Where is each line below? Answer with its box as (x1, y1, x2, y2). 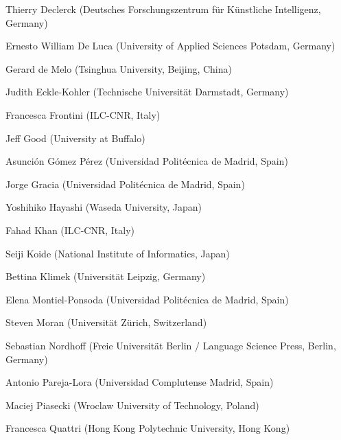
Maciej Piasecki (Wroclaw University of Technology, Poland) (5, 397, 259, 412)
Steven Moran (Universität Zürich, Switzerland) (5, 315, 207, 329)
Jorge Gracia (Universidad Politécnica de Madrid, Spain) (5, 176, 245, 191)
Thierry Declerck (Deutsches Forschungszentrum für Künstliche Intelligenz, (5, 2, 321, 16)
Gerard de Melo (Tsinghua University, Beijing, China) (5, 61, 232, 76)
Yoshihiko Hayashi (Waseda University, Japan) (5, 200, 202, 214)
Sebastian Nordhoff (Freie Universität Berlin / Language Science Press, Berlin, (5, 338, 336, 352)
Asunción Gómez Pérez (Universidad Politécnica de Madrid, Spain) (5, 154, 288, 168)
